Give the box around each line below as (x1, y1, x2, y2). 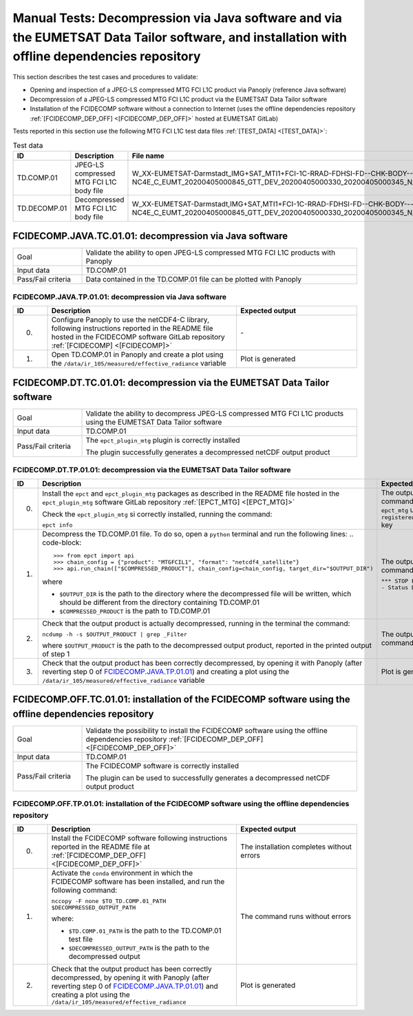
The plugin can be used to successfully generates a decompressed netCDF (85, 773, 330, 783)
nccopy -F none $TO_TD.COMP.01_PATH (51, 898, 167, 905)
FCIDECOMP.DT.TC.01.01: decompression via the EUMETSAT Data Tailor (12, 377, 330, 388)
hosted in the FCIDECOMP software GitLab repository (51, 332, 225, 342)
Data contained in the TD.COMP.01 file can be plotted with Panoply (85, 275, 302, 284)
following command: (51, 885, 118, 895)
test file (68, 935, 93, 944)
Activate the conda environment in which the (51, 868, 193, 878)
